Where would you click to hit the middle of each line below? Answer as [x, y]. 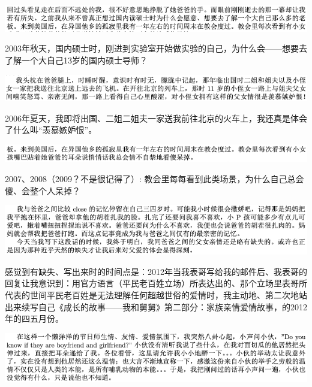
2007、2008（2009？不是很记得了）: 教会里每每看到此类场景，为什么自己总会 [154, 178]
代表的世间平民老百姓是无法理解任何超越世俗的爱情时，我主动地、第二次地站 [156, 294]
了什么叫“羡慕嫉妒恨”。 [51, 130]
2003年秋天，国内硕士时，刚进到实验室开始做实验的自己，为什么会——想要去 [156, 48]
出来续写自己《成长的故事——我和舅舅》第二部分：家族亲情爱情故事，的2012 [156, 306]
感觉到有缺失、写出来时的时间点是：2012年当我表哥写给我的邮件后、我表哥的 [156, 271]
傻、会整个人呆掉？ [43, 190]
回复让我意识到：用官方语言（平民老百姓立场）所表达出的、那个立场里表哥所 [156, 283]
